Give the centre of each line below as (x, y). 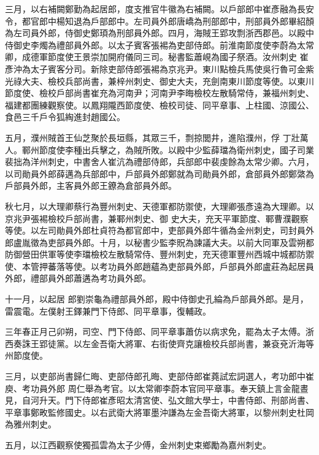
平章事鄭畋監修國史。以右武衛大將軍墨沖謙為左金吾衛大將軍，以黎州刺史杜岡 (159, 412)
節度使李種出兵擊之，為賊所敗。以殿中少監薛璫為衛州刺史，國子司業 (176, 149)
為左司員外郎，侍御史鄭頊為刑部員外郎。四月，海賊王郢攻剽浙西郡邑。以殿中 (159, 33)
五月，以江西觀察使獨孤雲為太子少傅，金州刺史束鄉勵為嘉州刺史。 (138, 445)
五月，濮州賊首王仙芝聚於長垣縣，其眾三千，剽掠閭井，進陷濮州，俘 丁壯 (152, 137)
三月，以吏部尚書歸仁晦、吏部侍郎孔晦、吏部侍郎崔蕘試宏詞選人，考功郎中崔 (159, 376)
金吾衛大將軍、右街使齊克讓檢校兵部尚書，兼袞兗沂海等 (202, 343)
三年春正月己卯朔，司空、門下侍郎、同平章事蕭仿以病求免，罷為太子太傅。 (155, 331)
